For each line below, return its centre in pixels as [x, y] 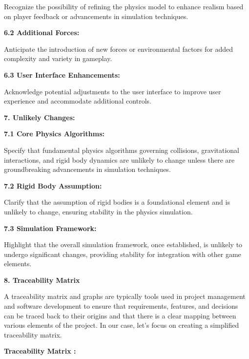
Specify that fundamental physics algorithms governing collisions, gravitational [122, 150]
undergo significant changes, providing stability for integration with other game [123, 254]
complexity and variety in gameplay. [58, 58]
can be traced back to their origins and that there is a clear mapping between [120, 315]
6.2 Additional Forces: [42, 32]
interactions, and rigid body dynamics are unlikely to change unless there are [119, 159]
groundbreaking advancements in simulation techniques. [87, 169]
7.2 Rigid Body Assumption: [53, 185]
